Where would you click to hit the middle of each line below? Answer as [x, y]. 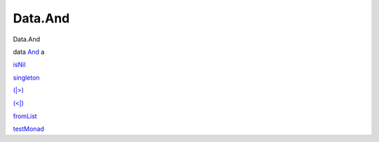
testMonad [29, 129]
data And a [29, 52]
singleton [26, 78]
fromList [25, 116]
